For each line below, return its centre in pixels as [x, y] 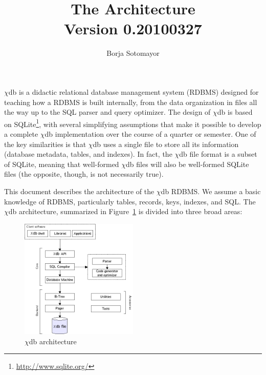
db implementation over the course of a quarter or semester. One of [150, 133]
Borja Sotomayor [133, 53]
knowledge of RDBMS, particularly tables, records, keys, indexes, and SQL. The [130, 201]
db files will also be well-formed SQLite [187, 164]
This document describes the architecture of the [79, 191]
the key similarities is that [45, 144]
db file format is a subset [218, 154]
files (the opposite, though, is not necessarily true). [84, 174]
